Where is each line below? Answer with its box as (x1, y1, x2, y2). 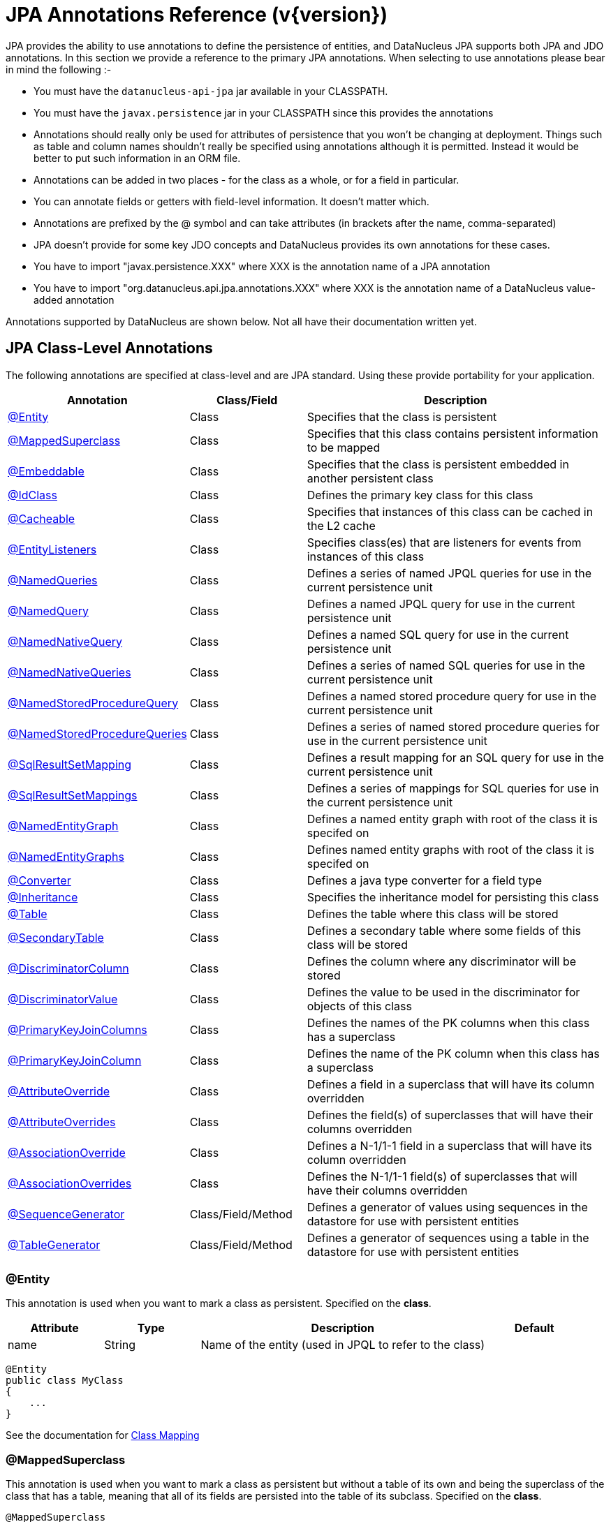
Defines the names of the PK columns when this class (307, 1015, 590, 1030)
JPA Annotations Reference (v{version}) (6, 3, 388, 27)
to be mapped (307, 440, 381, 455)
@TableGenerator (8, 1237, 101, 1252)
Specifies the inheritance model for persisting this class (307, 889, 599, 904)
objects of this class (307, 998, 412, 1013)
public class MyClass (6, 1375, 124, 1387)
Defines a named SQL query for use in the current (307, 627, 569, 642)
